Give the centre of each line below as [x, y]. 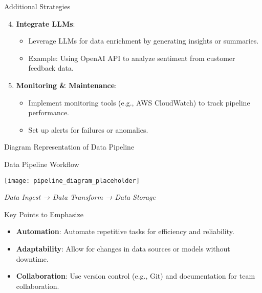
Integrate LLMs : [46, 23]
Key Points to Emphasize [44, 214]
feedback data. [51, 68]
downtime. [32, 258]
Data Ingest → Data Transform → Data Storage [80, 197]
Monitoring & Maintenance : [67, 85]
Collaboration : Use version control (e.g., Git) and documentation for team [136, 276]
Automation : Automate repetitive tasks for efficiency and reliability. [125, 231]
